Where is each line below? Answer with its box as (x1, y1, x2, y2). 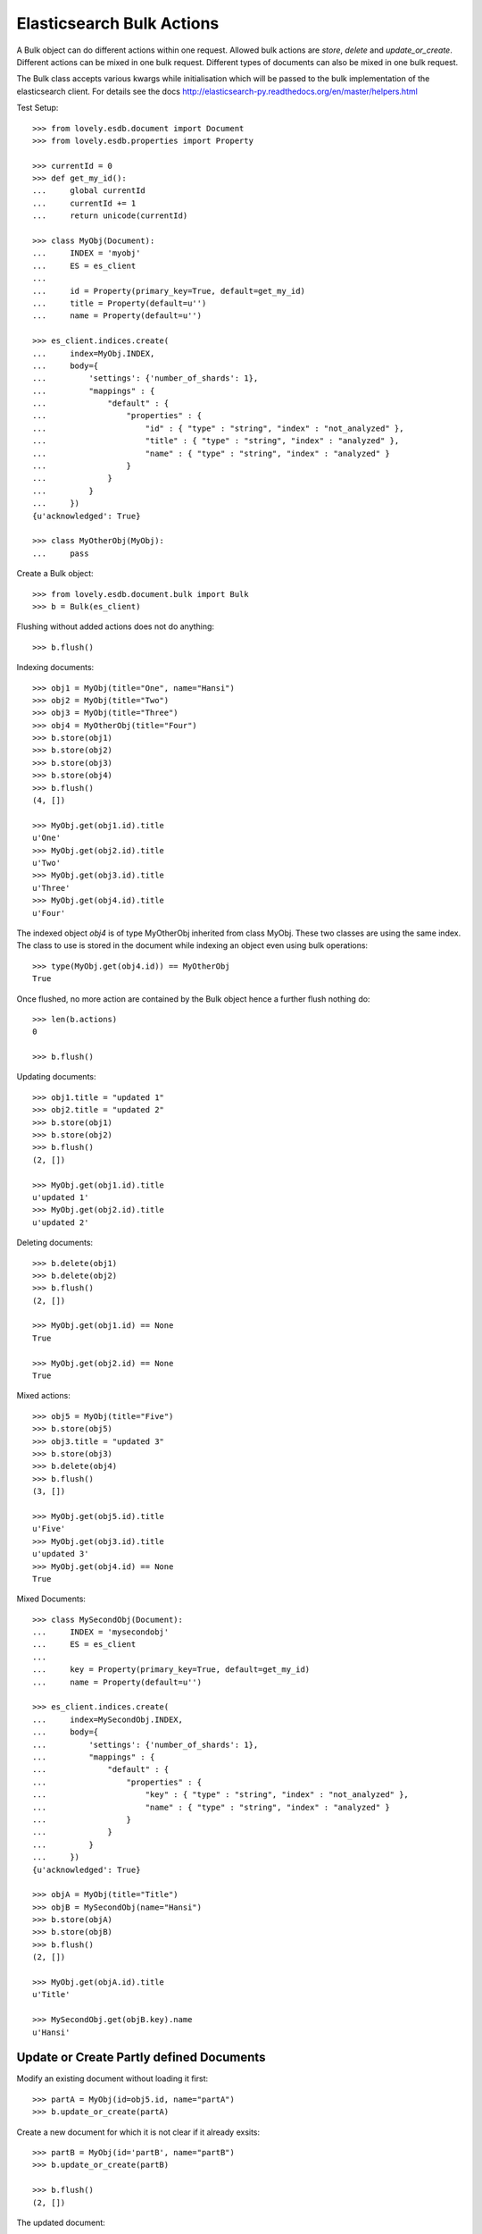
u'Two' (32, 858, 62, 868)
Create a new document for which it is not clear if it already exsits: (16, 2127, 261, 2137)
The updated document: (16, 2217, 106, 2228)
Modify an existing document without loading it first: (16, 2073, 209, 2084)
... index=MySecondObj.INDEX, (32, 1714, 183, 1725)
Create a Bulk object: (16, 568, 94, 579)
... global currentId (32, 186, 146, 196)
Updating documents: (16, 1071, 96, 1082)
